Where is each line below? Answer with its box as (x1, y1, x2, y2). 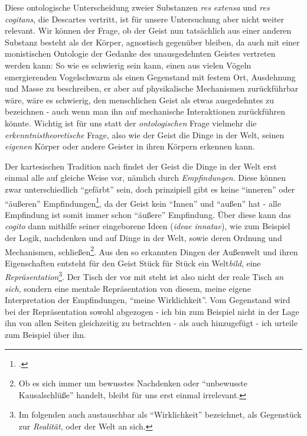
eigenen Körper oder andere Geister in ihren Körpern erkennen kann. (5, 140, 255, 152)
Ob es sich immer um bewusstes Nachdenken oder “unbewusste (18, 377, 247, 389)
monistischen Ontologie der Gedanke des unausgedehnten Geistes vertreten (5, 47, 276, 60)
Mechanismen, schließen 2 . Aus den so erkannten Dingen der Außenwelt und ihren (5, 243, 298, 258)
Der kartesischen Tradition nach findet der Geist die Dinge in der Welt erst (5, 160, 277, 172)
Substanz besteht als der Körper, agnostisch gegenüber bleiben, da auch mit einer (5, 35, 300, 48)
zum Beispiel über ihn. (5, 328, 86, 340)
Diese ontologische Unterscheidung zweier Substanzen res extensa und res (5, 1, 270, 13)
